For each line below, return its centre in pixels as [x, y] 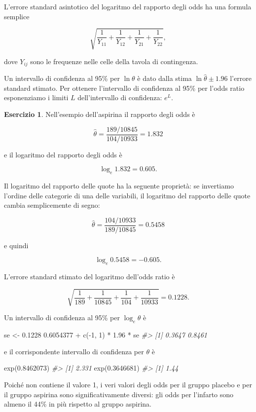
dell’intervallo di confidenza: [120, 97]
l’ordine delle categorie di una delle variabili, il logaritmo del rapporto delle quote [127, 195]
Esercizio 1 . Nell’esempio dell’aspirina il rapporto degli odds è [100, 114]
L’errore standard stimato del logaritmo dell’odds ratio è [90, 277]
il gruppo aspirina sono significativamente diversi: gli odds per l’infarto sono [119, 394]
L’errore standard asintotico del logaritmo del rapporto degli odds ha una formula [128, 6]
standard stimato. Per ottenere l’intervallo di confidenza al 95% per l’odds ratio [124, 88]
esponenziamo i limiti [36, 97]
